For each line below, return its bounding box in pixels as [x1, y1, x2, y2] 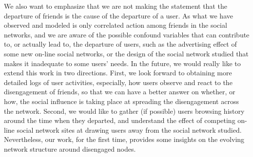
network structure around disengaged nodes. [4, 143, 136, 154]
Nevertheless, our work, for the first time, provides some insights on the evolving [4, 134, 245, 144]
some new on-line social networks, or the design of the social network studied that [4, 48, 249, 58]
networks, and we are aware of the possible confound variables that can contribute [4, 29, 250, 39]
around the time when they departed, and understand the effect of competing [4, 115, 235, 125]
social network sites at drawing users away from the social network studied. [17, 124, 242, 135]
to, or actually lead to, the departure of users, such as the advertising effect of [4, 39, 237, 49]
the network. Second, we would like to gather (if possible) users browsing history [4, 105, 245, 116]
